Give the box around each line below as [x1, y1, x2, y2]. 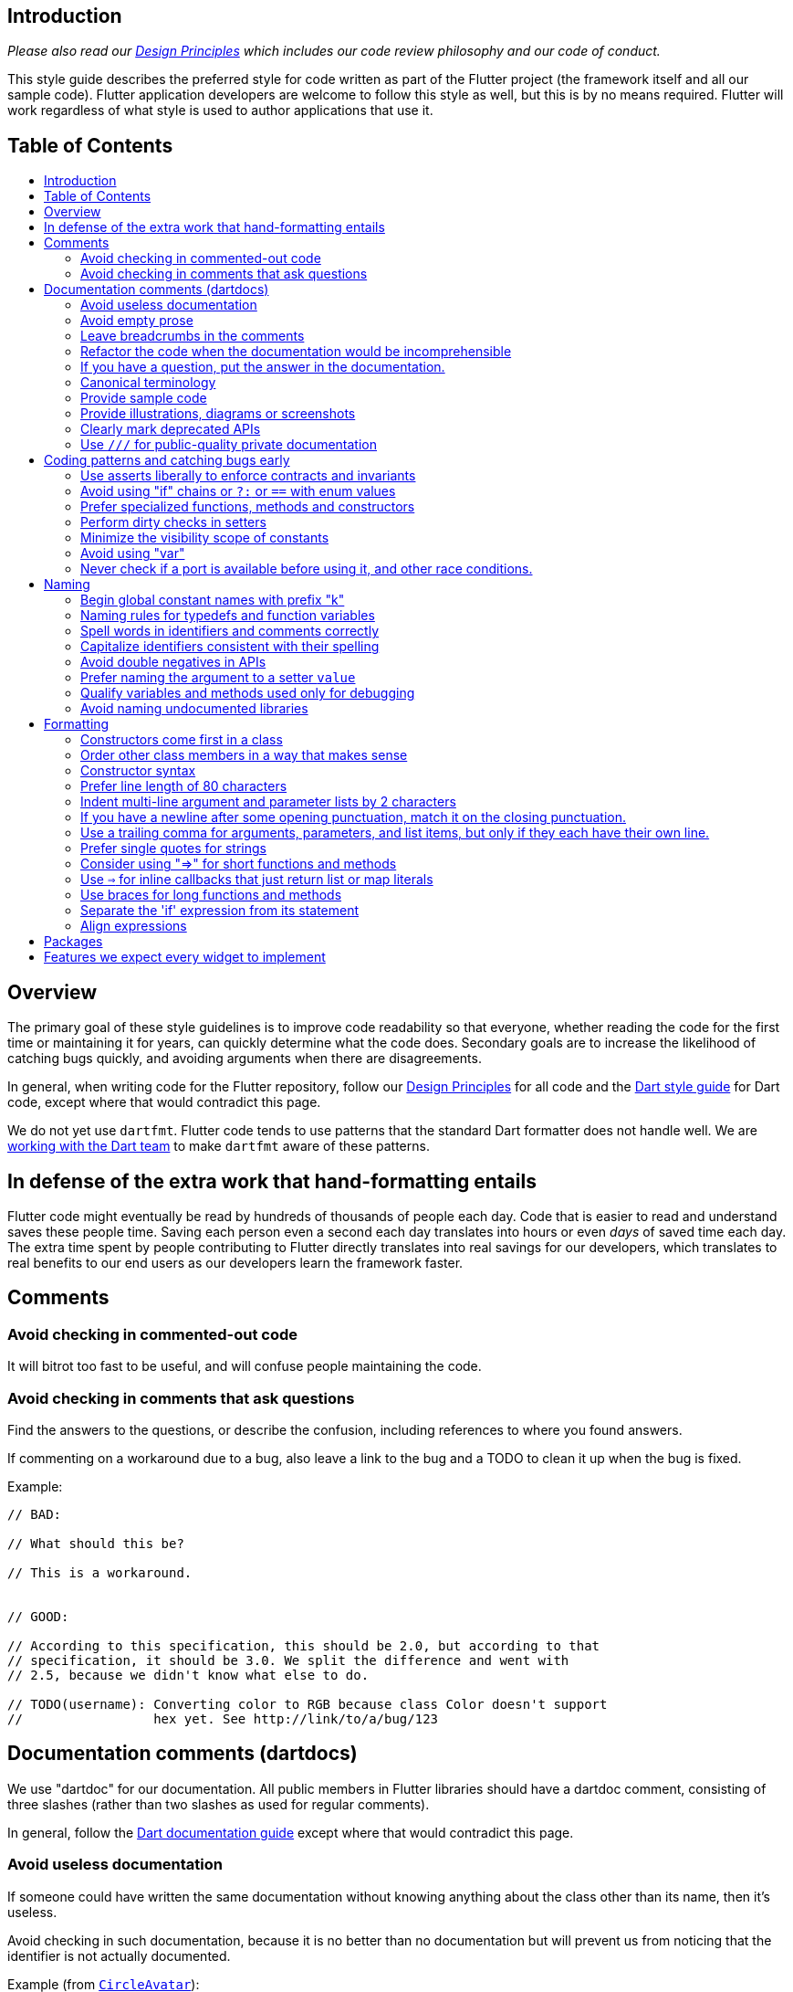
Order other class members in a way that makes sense [80, 747, 408, 764]
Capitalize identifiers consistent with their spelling [80, 638, 380, 655]
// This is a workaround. [7, 1565, 193, 1580]
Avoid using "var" [80, 545, 185, 562]
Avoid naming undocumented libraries [80, 701, 308, 717]
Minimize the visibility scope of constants [80, 530, 329, 546]
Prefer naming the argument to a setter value [80, 669, 356, 686]
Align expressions [80, 918, 187, 934]
